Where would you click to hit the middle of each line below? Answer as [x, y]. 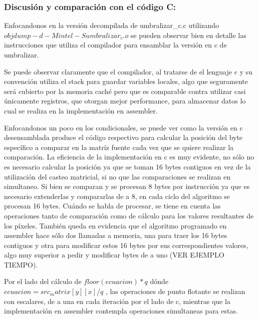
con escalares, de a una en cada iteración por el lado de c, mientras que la [117, 301]
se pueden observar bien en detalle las [188, 35]
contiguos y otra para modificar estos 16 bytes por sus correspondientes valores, [126, 245]
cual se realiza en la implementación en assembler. [81, 110]
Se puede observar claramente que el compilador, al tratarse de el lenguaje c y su [128, 71]
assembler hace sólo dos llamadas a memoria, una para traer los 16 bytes [116, 235]
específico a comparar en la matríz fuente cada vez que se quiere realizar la [119, 147]
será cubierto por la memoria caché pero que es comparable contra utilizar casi [125, 91]
